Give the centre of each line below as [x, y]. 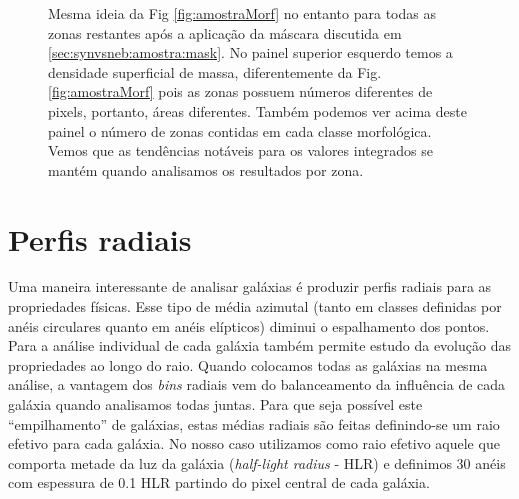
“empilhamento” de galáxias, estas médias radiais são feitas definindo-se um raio [254, 423]
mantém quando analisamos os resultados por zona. [206, 169]
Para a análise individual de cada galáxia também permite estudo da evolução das [259, 345]
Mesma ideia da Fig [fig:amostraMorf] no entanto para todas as [242, 13]
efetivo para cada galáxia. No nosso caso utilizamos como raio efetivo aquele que [254, 443]
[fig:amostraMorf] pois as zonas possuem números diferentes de [240, 91]
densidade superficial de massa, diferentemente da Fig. [215, 71]
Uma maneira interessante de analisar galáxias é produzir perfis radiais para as [250, 286]
